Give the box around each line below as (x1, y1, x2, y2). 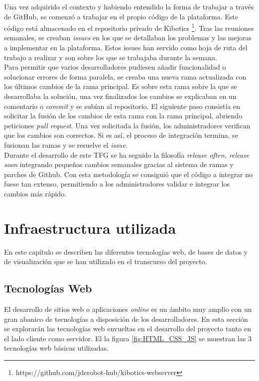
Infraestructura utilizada (4, 217, 176, 238)
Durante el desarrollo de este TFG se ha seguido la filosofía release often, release (4, 149, 250, 160)
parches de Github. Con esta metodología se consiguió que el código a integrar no (4, 169, 253, 179)
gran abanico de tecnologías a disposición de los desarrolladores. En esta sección (4, 313, 248, 324)
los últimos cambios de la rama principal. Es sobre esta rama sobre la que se (4, 81, 237, 92)
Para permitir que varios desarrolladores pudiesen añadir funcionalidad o (4, 62, 226, 72)
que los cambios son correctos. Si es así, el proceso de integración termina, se (4, 130, 238, 140)
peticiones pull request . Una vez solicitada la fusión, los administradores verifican (4, 120, 251, 130)
